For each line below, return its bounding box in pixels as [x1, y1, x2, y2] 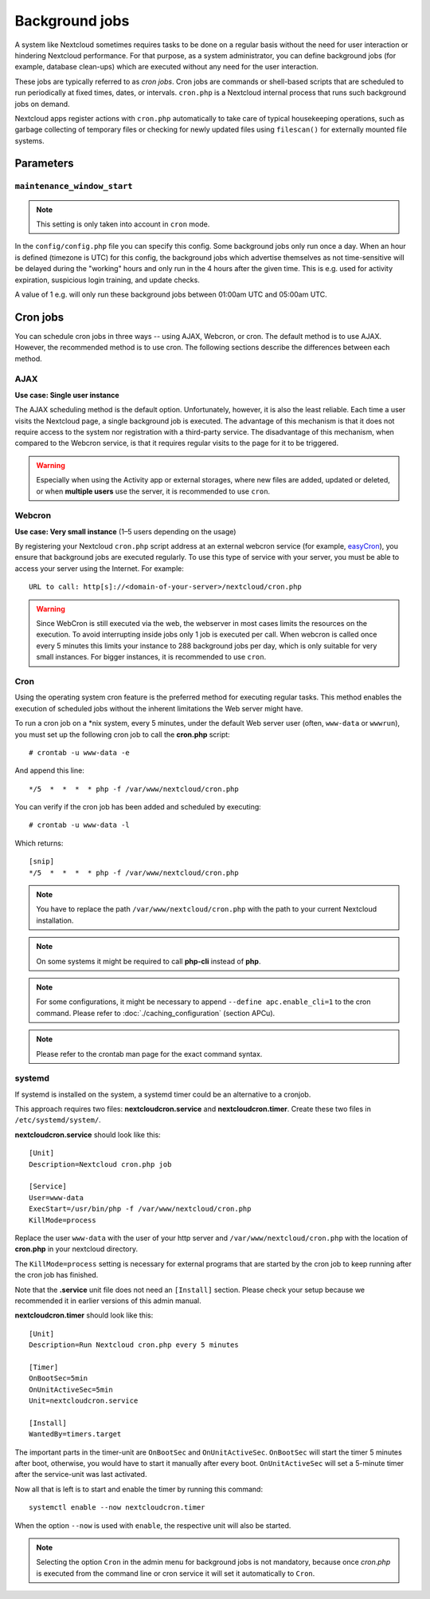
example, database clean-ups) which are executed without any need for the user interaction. [14, 62, 319, 72]
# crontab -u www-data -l [29, 821, 131, 829]
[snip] [29, 857, 55, 866]
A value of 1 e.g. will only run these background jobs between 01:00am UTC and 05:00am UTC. [14, 289, 327, 299]
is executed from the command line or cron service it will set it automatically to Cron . [36, 1568, 315, 1578]
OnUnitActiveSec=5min [29, 1384, 113, 1394]
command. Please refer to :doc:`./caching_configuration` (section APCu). [36, 1008, 276, 1018]
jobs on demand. [14, 99, 71, 108]
